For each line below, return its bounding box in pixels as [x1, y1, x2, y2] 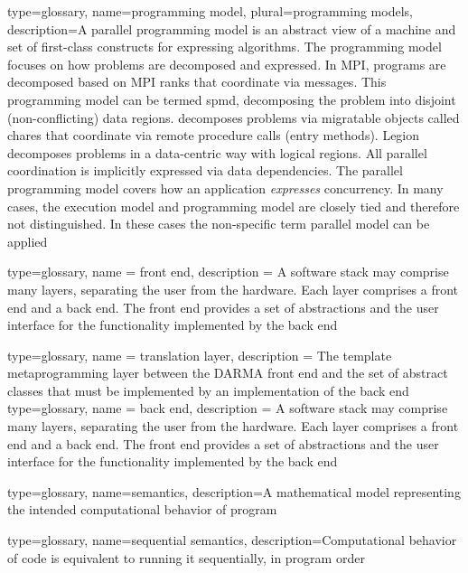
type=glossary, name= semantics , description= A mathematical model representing [7, 482, 461, 501]
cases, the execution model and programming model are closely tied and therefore [7, 196, 460, 215]
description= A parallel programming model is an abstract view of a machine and [7, 19, 456, 38]
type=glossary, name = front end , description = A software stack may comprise [7, 262, 449, 281]
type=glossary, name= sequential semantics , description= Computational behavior [7, 531, 457, 550]
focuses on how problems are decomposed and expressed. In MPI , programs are [7, 54, 446, 73]
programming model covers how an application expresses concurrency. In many [7, 178, 444, 197]
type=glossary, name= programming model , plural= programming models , [7, 2, 413, 20]
